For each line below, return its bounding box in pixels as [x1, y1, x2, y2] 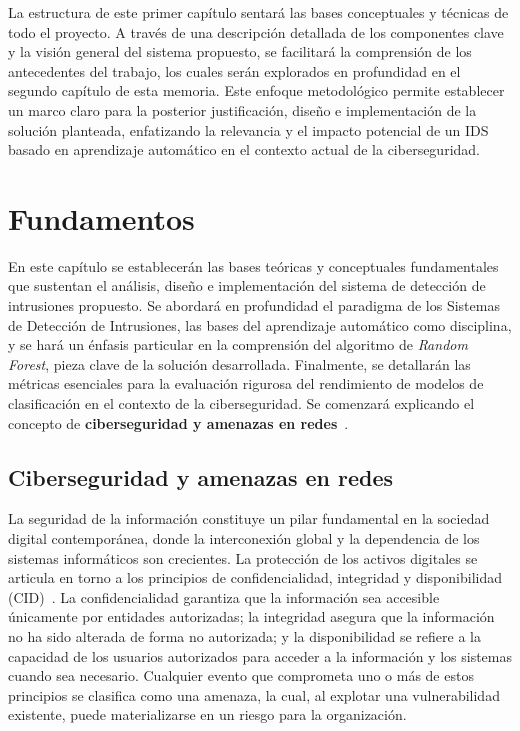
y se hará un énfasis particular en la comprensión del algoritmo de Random [8, 334, 468, 355]
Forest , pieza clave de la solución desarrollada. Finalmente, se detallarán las [8, 353, 471, 374]
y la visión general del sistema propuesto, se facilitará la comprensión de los [8, 41, 472, 62]
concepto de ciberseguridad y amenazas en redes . [8, 412, 349, 433]
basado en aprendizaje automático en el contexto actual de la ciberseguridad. [8, 139, 480, 160]
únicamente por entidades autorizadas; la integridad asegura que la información [8, 606, 495, 627]
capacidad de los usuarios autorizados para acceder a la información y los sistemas [8, 645, 512, 666]
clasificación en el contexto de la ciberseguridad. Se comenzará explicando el [8, 393, 475, 414]
